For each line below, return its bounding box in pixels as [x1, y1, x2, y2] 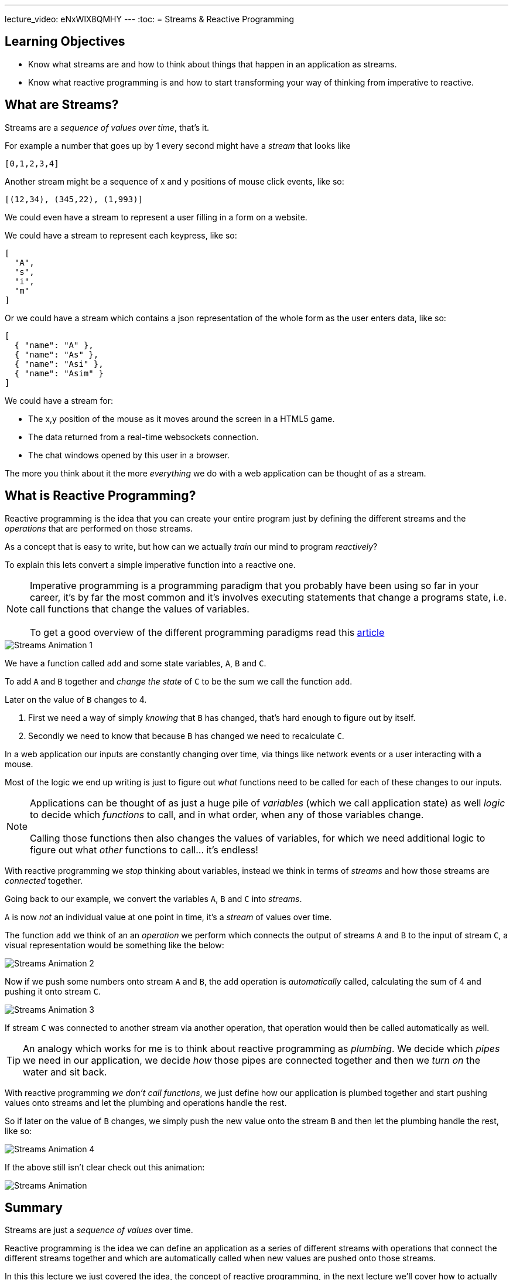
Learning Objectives [5, 34, 125, 49]
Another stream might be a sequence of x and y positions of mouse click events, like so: [5, 176, 344, 186]
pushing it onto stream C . [5, 986, 101, 996]
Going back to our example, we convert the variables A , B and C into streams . [5, 893, 302, 904]
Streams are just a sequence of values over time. [5, 1225, 193, 1235]
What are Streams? [5, 97, 119, 113]
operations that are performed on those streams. [5, 523, 193, 533]
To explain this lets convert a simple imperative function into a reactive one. [5, 559, 296, 570]
